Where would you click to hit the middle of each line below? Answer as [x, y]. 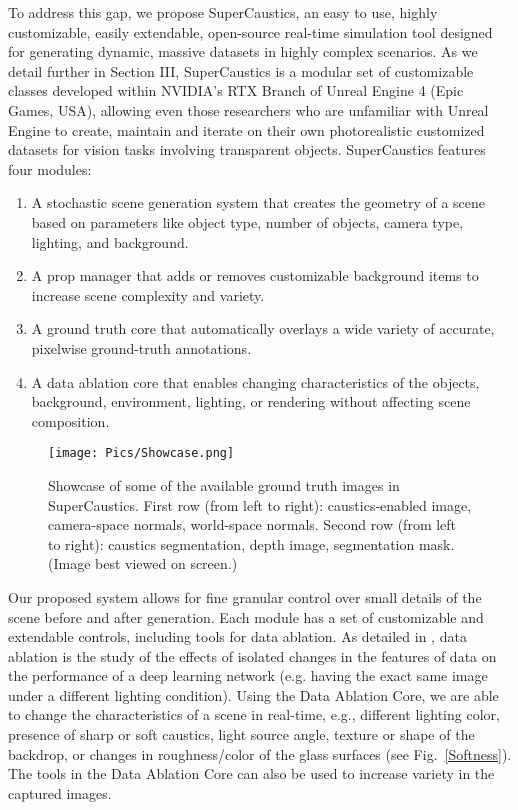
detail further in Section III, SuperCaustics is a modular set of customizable [241, 70]
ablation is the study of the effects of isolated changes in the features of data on [252, 655]
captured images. [60, 792]
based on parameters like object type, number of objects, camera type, [247, 221]
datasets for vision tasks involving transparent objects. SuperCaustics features [247, 149]
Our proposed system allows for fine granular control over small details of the [245, 596]
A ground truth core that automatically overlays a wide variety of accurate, [263, 328]
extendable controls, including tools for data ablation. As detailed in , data [237, 636]
